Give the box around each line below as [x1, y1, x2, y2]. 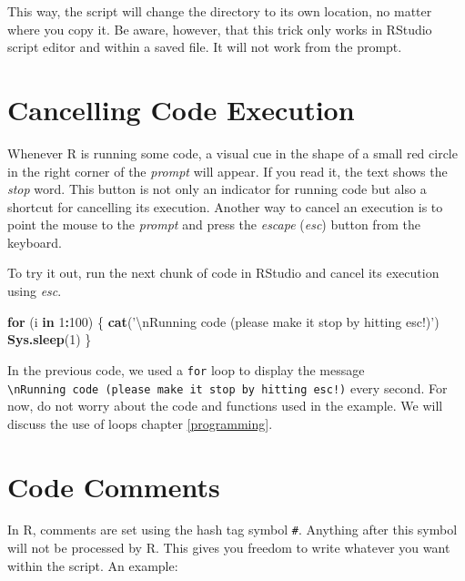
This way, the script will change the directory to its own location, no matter [7, 2, 432, 20]
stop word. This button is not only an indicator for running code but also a [7, 179, 427, 199]
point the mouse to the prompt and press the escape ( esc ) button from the [7, 215, 420, 234]
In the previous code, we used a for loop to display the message [7, 360, 365, 379]
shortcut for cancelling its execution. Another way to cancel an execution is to [7, 197, 443, 216]
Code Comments [7, 467, 220, 505]
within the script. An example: [7, 556, 178, 575]
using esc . [7, 281, 62, 301]
